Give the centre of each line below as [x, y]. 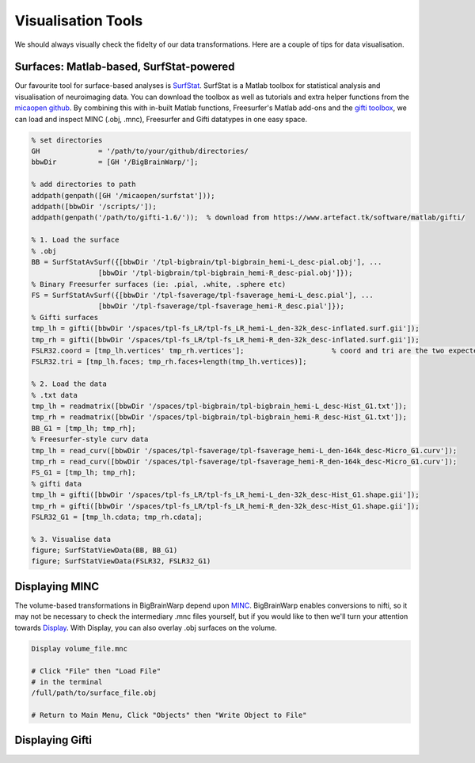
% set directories [67, 140]
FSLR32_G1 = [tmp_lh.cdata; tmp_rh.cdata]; [117, 517]
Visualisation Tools [79, 21]
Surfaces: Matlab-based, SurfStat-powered [125, 67]
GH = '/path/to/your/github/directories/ [140, 151]
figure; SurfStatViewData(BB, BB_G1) [104, 550]
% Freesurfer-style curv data [90, 439]
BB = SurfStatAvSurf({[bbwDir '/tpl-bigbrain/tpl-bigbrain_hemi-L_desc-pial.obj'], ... [207, 262]
